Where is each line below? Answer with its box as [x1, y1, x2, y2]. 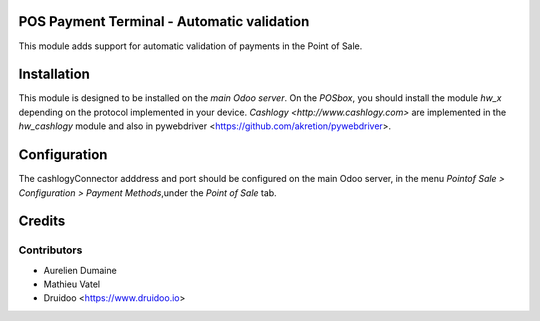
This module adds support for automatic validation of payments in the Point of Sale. [18, 40, 363, 52]
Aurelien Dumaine [43, 264, 117, 276]
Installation [18, 66, 90, 83]
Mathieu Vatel [43, 278, 100, 290]
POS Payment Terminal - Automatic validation [18, 13, 310, 30]
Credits [18, 213, 66, 230]
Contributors [18, 243, 83, 257]
